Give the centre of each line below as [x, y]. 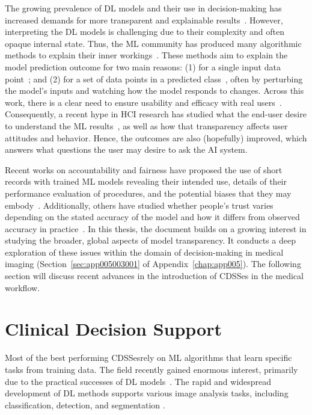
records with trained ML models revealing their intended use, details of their [146, 181]
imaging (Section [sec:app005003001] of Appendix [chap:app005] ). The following [153, 264]
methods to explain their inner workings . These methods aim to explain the [146, 55]
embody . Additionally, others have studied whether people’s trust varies [139, 205]
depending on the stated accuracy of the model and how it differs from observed [152, 217]
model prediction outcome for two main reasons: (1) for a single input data [143, 66]
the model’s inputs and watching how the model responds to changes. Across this [154, 91]
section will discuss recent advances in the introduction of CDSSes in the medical [154, 276]
